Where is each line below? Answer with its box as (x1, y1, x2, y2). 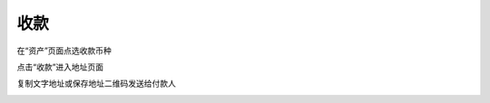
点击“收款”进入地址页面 (16, 61, 104, 72)
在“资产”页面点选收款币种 (16, 45, 113, 56)
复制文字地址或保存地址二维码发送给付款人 (16, 78, 176, 89)
